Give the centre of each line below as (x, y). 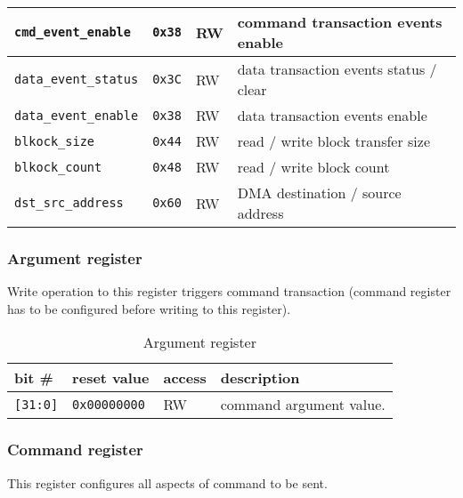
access (185, 378)
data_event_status (77, 79)
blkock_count (58, 167)
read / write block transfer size (334, 141)
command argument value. (303, 405)
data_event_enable (77, 115)
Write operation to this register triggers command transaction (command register (229, 291)
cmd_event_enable (73, 32)
